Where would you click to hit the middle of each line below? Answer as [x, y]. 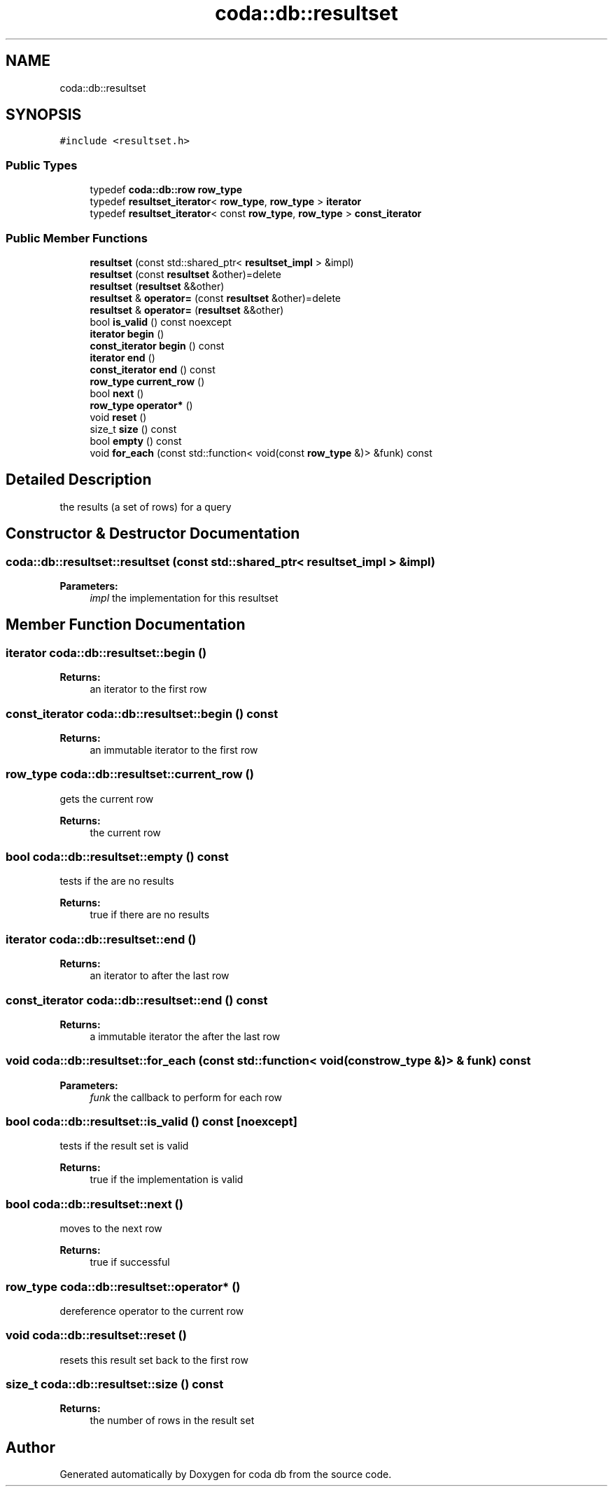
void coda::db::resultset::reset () [96, 1335]
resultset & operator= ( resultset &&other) [187, 310]
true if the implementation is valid [167, 1180]
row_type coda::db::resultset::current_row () [130, 774]
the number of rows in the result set [172, 1421]
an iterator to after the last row [160, 976]
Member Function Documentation [126, 625]
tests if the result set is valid [124, 1146]
